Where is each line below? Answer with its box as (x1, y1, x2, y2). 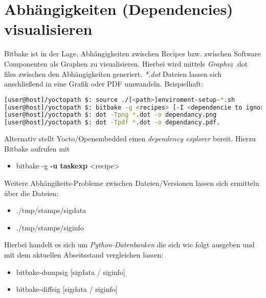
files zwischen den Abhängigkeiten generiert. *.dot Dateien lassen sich (4, 68, 222, 79)
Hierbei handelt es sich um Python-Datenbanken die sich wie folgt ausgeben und (4, 239, 255, 250)
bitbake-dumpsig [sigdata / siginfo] (16, 266, 125, 277)
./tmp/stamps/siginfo (16, 222, 84, 232)
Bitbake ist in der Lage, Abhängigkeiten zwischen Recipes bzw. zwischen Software (4, 48, 261, 59)
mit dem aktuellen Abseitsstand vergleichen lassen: (4, 249, 164, 260)
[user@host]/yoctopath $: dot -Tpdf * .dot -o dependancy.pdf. (4, 119, 220, 126)
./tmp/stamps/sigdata (16, 205, 86, 216)
